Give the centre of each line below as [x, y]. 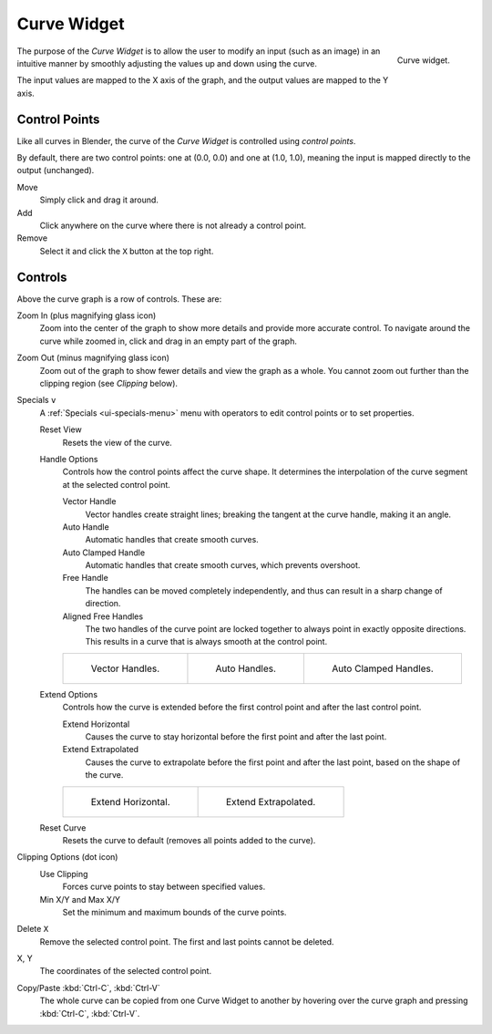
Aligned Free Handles [103, 616]
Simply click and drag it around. [99, 200]
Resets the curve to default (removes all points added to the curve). [189, 840]
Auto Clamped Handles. [383, 668]
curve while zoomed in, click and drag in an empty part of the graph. [169, 341]
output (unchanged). [56, 171]
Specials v [36, 400]
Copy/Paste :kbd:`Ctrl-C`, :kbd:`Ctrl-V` [89, 987]
